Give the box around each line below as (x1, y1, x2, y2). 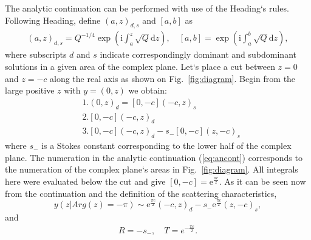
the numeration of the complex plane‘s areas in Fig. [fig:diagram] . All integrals (5, 163, 298, 176)
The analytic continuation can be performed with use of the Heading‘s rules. (5, 2, 289, 14)
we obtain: (128, 84, 167, 97)
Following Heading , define (5, 13, 101, 26)
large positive (5, 84, 55, 97)
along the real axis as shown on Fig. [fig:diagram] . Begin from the (50, 72, 296, 84)
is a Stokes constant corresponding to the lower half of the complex (41, 139, 292, 152)
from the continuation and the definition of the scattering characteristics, (5, 187, 277, 199)
